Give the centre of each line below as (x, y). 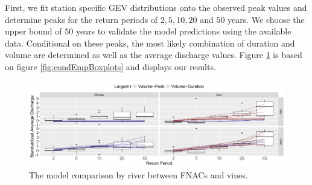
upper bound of (33, 31)
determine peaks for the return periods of (81, 19)
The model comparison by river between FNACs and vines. (138, 175)
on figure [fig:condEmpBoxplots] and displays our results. (110, 66)
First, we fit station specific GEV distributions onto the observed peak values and (156, 7)
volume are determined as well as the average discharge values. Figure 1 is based (154, 55)
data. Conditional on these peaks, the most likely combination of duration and (150, 43)
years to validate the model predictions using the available (183, 31)
